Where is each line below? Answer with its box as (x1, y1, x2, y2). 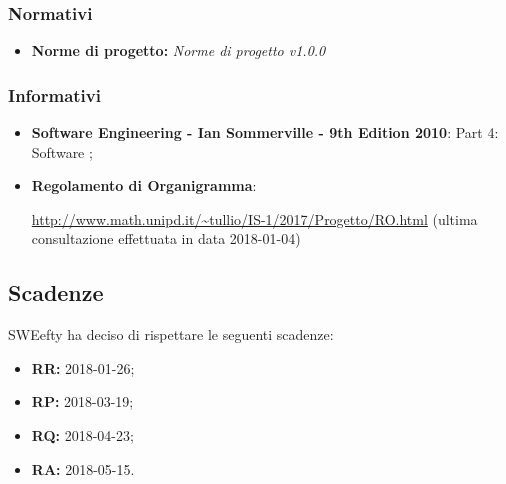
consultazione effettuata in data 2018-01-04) (31, 228, 301, 249)
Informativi (8, 82, 101, 107)
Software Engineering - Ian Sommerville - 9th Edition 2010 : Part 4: (31, 122, 499, 143)
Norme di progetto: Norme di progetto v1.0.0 (31, 40, 326, 61)
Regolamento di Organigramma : (31, 175, 257, 196)
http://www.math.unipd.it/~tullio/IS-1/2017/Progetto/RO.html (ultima (31, 208, 478, 229)
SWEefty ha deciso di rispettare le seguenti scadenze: (8, 324, 334, 345)
